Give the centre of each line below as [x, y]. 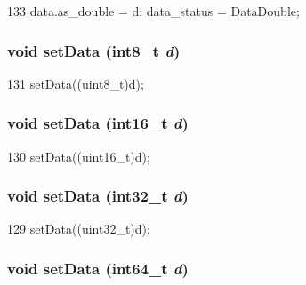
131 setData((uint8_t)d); [76, 83]
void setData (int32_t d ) [98, 196]
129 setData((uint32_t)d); [79, 229]
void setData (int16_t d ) [98, 123]
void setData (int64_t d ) [98, 268]
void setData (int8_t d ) [94, 50]
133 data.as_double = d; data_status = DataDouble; [153, 11]
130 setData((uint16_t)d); [79, 156]
